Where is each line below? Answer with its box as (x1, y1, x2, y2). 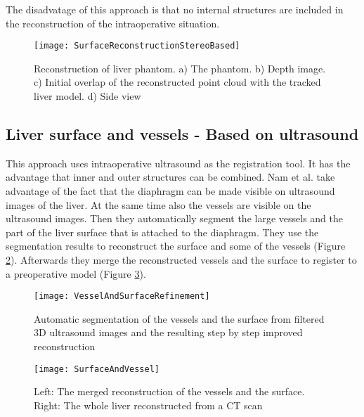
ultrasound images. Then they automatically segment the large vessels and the (6, 211, 344, 226)
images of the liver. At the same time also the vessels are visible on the (6, 197, 311, 212)
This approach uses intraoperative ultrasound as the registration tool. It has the (6, 155, 351, 170)
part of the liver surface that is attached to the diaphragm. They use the (6, 224, 319, 239)
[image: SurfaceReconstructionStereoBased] (34, 41, 240, 51)
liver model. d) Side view (34, 89, 141, 103)
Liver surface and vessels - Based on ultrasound (6, 123, 359, 145)
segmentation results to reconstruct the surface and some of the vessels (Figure (6, 238, 346, 253)
